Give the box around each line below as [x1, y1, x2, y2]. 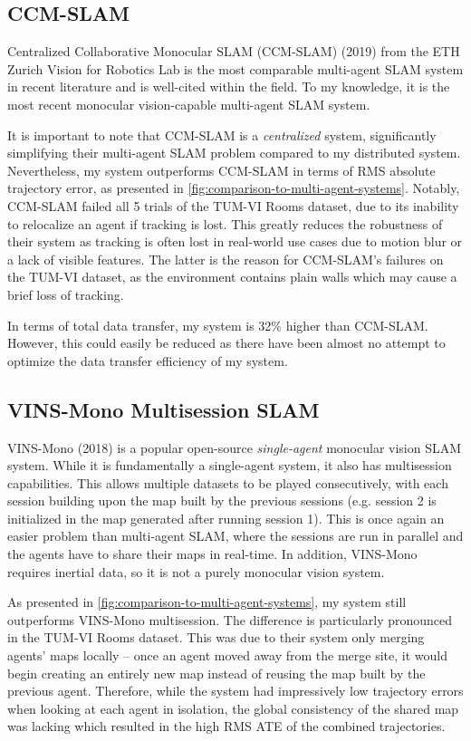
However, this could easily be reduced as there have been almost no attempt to [7, 333, 446, 352]
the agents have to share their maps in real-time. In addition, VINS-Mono [7, 544, 418, 563]
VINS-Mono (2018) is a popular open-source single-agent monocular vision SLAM [7, 438, 462, 457]
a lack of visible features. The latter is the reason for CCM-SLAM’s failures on [7, 249, 444, 268]
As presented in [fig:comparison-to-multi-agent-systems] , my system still [7, 592, 407, 611]
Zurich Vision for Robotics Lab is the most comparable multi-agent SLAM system [7, 59, 464, 78]
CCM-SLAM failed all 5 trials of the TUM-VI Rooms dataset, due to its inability [7, 196, 459, 215]
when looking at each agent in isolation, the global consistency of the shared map [7, 698, 459, 717]
